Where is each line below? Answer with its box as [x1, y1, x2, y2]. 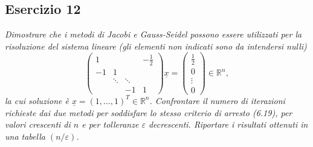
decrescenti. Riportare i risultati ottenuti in [148, 118, 308, 131]
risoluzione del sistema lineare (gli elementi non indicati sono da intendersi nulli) [5, 39, 307, 52]
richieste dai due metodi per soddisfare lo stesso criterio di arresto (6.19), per [5, 106, 292, 119]
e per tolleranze [82, 118, 139, 131]
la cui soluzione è [5, 94, 69, 106]
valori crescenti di [5, 118, 71, 131]
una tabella [5, 129, 45, 142]
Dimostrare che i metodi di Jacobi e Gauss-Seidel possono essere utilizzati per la [5, 28, 302, 41]
